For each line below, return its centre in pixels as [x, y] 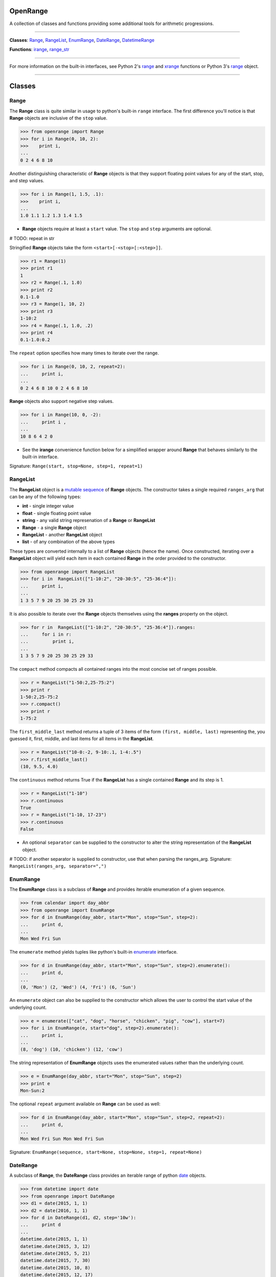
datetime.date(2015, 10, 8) [55, 1268]
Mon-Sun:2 [32, 1091]
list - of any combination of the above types [68, 542]
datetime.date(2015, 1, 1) [54, 1239]
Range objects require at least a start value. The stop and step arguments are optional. [117, 229]
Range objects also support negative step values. [62, 401]
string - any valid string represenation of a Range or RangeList [89, 521]
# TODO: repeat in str [32, 238]
